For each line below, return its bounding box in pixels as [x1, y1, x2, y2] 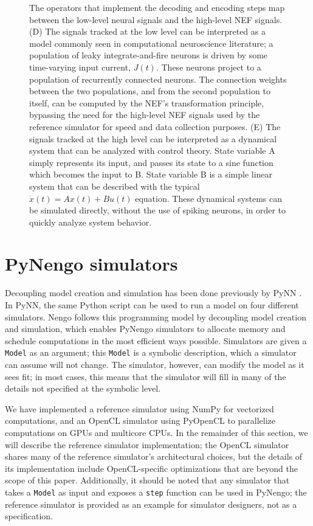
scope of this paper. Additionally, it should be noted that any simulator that [5, 474, 290, 486]
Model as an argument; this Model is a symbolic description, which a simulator [5, 346, 297, 359]
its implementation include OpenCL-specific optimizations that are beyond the [5, 462, 298, 474]
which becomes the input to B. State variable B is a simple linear [29, 168, 273, 181]
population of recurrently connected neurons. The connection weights [29, 72, 287, 85]
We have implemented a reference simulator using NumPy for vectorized [5, 402, 274, 415]
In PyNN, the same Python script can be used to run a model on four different [5, 299, 299, 311]
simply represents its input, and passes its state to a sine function [29, 156, 273, 168]
